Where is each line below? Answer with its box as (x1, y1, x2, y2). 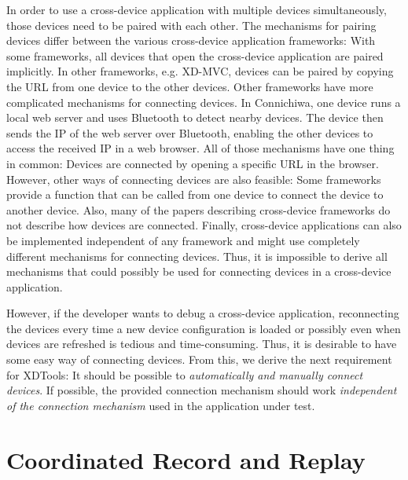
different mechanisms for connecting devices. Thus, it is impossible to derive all (6, 247, 388, 264)
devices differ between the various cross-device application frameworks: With (6, 32, 376, 49)
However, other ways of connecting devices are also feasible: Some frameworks (6, 170, 381, 187)
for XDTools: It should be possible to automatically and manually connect (6, 366, 363, 383)
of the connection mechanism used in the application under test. (6, 397, 315, 413)
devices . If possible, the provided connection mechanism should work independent (6, 382, 397, 398)
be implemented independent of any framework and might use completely (6, 232, 360, 248)
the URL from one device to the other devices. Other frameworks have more (6, 78, 373, 94)
